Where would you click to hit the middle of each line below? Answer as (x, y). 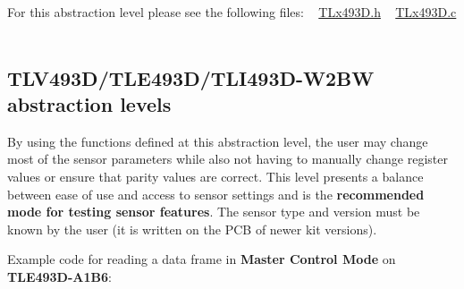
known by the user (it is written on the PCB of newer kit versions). (192, 229)
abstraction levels (89, 103)
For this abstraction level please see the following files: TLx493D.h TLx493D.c (232, 12)
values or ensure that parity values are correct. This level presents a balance (215, 176)
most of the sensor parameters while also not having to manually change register (228, 159)
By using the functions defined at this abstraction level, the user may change (218, 141)
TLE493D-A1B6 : (59, 276)
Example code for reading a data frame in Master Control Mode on (202, 259)
